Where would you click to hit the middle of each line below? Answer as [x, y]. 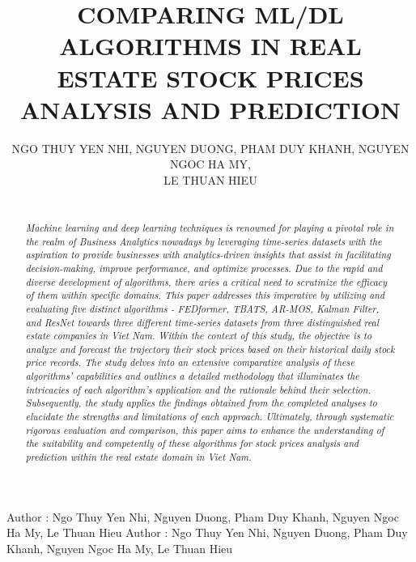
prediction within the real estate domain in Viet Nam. [138, 457]
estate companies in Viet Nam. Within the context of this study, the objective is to [199, 336]
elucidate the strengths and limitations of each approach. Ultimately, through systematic [210, 417]
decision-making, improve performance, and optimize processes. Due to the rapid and [204, 268]
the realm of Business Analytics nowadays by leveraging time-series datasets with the [204, 241]
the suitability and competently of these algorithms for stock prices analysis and [192, 443]
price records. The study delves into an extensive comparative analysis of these [190, 362]
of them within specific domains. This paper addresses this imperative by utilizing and [205, 295]
